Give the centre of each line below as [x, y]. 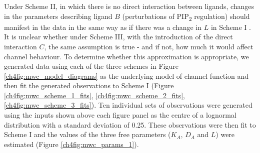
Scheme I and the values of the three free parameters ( [87, 134]
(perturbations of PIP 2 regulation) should [186, 16]
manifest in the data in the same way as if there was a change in [103, 27]
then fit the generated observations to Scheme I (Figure [89, 85]
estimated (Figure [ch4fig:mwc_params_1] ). [71, 144]
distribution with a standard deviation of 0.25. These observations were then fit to [130, 124]
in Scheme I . [231, 27]
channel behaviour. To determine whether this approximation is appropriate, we [126, 56]
